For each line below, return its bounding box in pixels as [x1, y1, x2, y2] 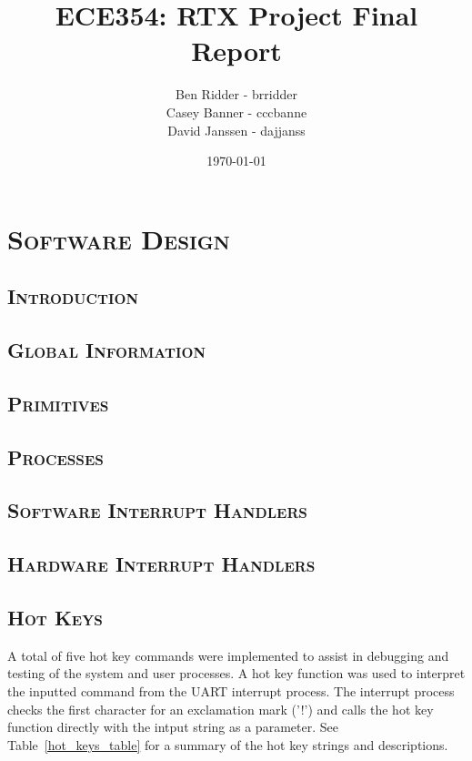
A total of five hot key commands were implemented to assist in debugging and [7, 645, 449, 665]
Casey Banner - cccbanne [166, 102, 307, 121]
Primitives [7, 389, 109, 417]
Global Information [7, 336, 206, 364]
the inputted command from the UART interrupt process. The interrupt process [7, 681, 455, 700]
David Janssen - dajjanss [167, 120, 306, 139]
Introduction [7, 282, 139, 310]
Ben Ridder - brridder [176, 85, 297, 104]
